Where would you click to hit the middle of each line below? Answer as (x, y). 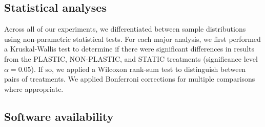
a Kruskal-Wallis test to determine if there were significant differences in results (129, 49)
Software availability (59, 116)
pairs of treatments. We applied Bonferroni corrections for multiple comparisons (130, 79)
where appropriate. (34, 88)
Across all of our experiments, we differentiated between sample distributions (125, 29)
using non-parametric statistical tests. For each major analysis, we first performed (132, 39)
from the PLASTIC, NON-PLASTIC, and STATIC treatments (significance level (131, 58)
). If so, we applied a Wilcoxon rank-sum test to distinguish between (138, 69)
